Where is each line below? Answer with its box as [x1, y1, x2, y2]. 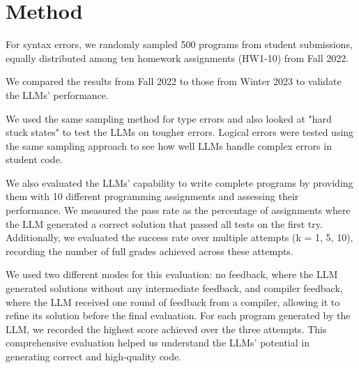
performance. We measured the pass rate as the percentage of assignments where [6, 203, 351, 217]
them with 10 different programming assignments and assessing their [6, 189, 299, 204]
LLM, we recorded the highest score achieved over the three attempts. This [6, 321, 327, 336]
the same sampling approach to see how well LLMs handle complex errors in [6, 138, 332, 153]
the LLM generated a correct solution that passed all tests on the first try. [6, 216, 323, 231]
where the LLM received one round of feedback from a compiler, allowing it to [6, 294, 340, 309]
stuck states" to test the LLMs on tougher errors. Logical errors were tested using [6, 125, 354, 139]
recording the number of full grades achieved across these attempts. [6, 243, 293, 258]
